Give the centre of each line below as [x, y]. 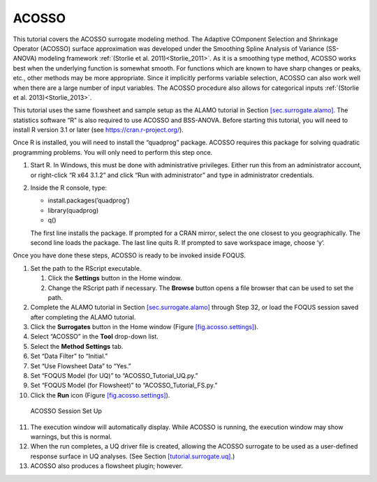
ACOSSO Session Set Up [66, 411]
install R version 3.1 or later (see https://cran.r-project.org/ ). [98, 130]
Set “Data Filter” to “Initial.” [69, 356]
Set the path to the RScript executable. [86, 268]
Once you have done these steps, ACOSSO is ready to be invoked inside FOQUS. [129, 255]
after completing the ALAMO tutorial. [83, 317]
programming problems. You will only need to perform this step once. [113, 152]
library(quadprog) [73, 210]
